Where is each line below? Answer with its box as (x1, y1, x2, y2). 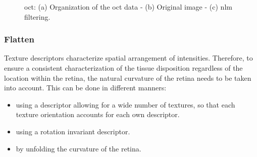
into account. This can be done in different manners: (4, 82, 167, 93)
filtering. (24, 11, 50, 22)
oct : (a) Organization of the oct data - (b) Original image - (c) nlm (24, 2, 232, 12)
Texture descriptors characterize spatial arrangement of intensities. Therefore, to (4, 53, 253, 63)
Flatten (4, 33, 34, 45)
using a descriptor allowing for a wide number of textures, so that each (16, 99, 235, 110)
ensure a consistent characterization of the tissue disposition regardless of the (4, 63, 243, 73)
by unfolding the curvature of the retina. (16, 143, 141, 153)
